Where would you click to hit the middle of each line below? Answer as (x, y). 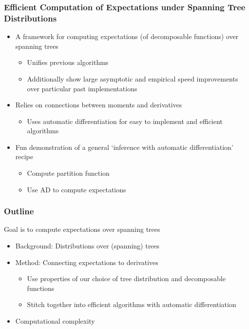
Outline (19, 211)
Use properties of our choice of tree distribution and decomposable (126, 278)
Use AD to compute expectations (77, 189)
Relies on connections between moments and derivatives (99, 105)
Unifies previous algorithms (68, 62)
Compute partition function (68, 173)
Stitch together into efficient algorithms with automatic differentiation (132, 304)
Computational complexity (55, 321)
